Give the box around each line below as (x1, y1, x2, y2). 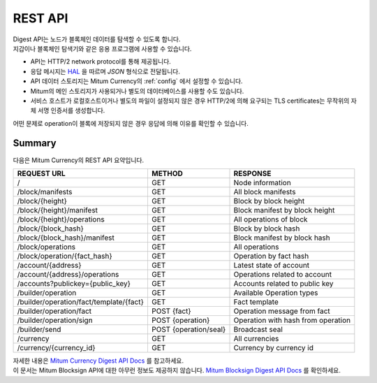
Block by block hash (233, 224, 300, 233)
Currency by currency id (233, 342, 314, 352)
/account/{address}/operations (17, 269, 119, 279)
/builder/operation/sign (17, 315, 94, 325)
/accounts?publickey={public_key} (17, 278, 131, 288)
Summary (13, 137, 57, 150)
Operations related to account (233, 269, 332, 279)
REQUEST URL (17, 168, 66, 178)
